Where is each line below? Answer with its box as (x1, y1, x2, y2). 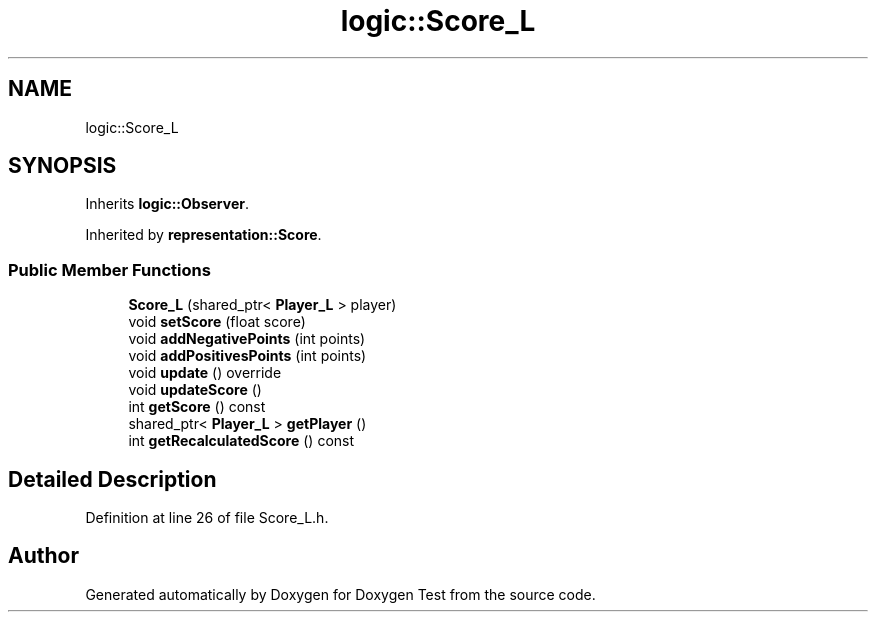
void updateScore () (128, 381, 262, 399)
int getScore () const (128, 398, 266, 416)
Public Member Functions (8, 259, 211, 280)
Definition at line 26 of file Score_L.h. (85, 509, 329, 527)
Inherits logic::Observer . (85, 195, 249, 213)
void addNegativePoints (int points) (128, 330, 366, 348)
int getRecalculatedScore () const (128, 432, 355, 450)
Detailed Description (8, 466, 217, 492)
